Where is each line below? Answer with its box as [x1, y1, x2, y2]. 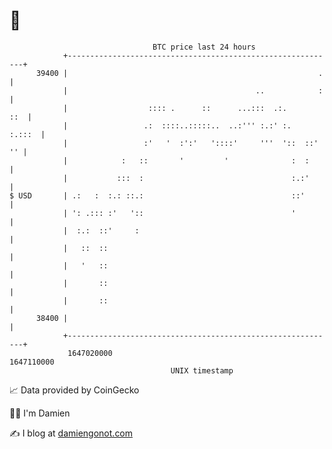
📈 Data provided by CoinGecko [9, 384, 140, 396]
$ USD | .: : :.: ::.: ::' [9, 190, 306, 201]
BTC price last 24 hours [152, 42, 256, 52]
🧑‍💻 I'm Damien [9, 407, 71, 419]
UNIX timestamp [170, 365, 234, 376]
